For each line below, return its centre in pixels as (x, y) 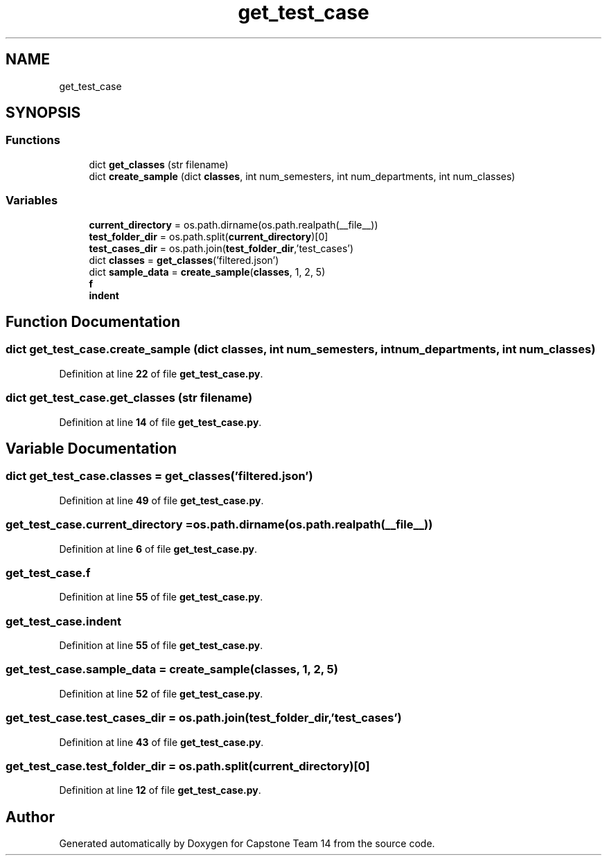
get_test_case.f (48, 572)
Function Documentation (93, 321)
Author (30, 817)
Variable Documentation (91, 448)
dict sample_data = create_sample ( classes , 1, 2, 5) (207, 272)
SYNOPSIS (43, 113)
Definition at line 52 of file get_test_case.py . (161, 693)
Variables (32, 201)
